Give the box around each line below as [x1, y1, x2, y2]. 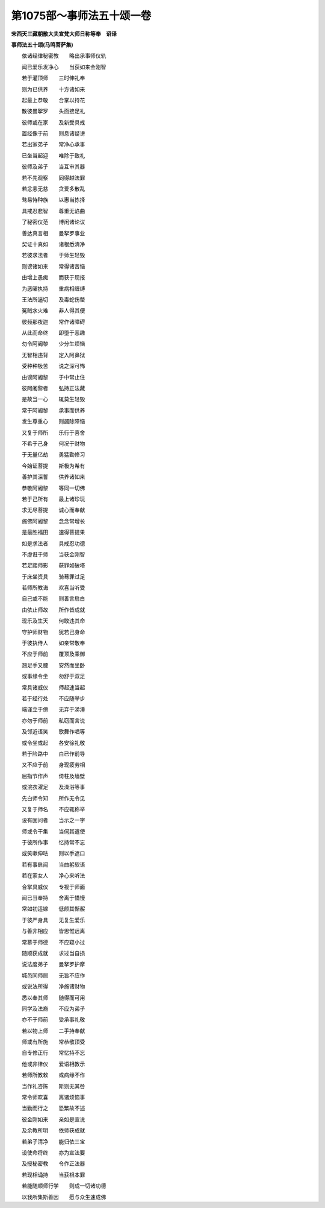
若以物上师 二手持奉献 [21, 1027, 85, 1034]
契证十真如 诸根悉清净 [21, 240, 85, 247]
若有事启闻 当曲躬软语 [21, 861, 85, 868]
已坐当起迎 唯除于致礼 [21, 151, 85, 159]
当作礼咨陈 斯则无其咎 [21, 1083, 85, 1090]
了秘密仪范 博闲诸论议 [21, 218, 85, 226]
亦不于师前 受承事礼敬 [21, 1016, 85, 1023]
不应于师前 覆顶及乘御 [21, 650, 85, 657]
